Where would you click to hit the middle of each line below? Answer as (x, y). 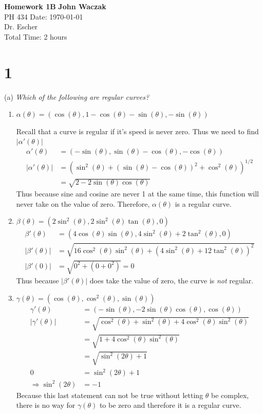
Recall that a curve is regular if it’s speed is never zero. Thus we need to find (137, 131)
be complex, (230, 395)
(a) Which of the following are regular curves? (77, 96)
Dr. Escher (21, 26)
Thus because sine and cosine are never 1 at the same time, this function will (138, 194)
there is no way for (46, 405)
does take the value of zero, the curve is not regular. (172, 281)
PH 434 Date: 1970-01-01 (44, 16)
